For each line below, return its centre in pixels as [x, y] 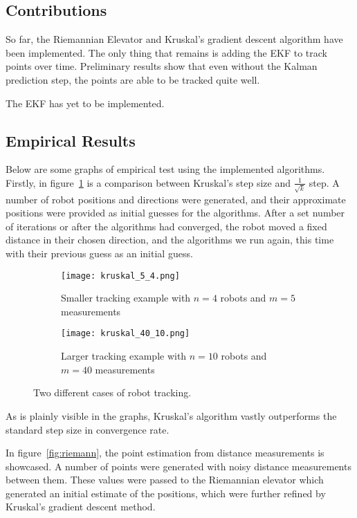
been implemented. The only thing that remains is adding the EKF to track [166, 52]
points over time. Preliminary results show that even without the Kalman [162, 66]
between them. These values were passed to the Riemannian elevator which [165, 480]
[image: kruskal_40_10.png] [126, 334]
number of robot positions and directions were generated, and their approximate [176, 199]
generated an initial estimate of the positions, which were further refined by [166, 493]
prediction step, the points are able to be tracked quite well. [133, 79]
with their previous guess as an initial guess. [99, 253]
